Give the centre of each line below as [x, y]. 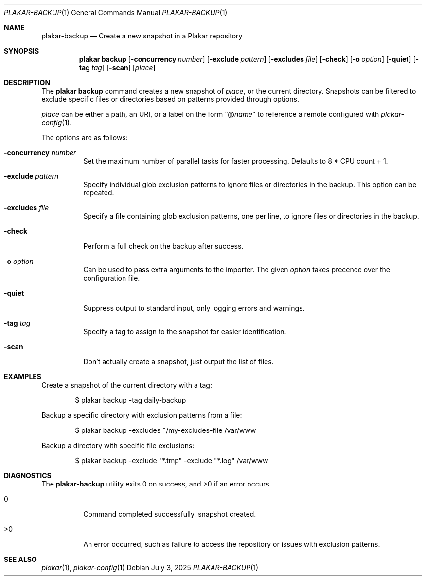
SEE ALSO [20, 559]
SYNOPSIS [22, 51]
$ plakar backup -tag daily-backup [131, 400]
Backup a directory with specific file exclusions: [118, 445]
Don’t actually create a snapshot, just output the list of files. [178, 362]
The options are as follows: [85, 138]
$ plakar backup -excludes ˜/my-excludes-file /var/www [166, 430]
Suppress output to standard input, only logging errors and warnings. [194, 308]
